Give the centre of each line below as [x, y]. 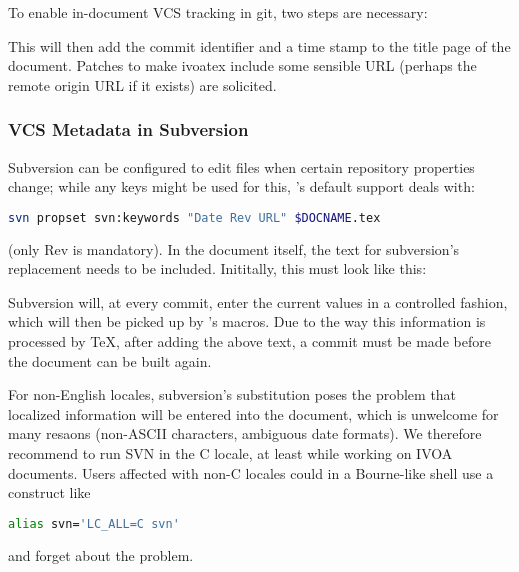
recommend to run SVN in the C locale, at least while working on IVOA [230, 453]
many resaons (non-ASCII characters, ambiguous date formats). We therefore [245, 433]
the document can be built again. [110, 360]
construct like [49, 492]
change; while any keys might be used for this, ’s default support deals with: [241, 186]
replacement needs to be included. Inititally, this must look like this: [217, 268]
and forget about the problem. [101, 554]
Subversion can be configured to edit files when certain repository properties [241, 166]
